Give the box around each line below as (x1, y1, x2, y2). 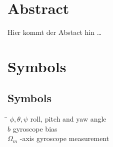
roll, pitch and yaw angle (30, 114, 106, 124)
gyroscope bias (12, 123, 57, 134)
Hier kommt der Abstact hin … (7, 27, 102, 37)
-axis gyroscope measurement (19, 133, 109, 144)
